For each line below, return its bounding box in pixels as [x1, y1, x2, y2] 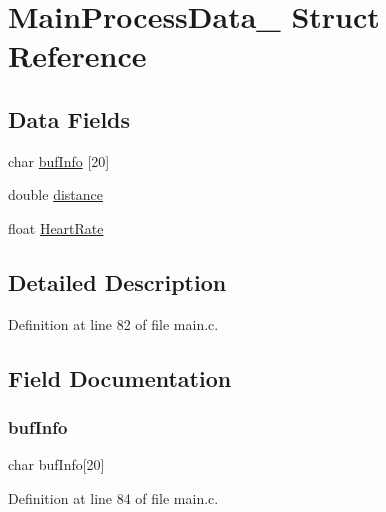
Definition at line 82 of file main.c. [8, 313, 219, 334]
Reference [8, 35, 147, 76]
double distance [8, 184, 103, 205]
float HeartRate [8, 217, 104, 238]
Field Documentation [8, 362, 232, 393]
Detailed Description [8, 266, 227, 297]
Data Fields [8, 103, 131, 134]
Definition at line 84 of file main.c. [8, 487, 219, 508]
